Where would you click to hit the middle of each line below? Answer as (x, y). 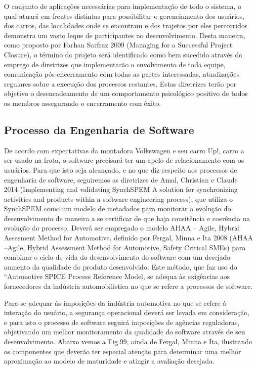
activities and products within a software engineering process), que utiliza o (118, 199)
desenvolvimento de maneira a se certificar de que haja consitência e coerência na (127, 218)
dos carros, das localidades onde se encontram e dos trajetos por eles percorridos (126, 25)
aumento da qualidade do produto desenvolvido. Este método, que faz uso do (121, 266)
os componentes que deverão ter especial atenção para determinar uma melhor (123, 351)
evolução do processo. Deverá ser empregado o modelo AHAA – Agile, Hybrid (122, 228)
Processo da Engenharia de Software (99, 129)
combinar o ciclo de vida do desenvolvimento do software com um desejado (117, 257)
